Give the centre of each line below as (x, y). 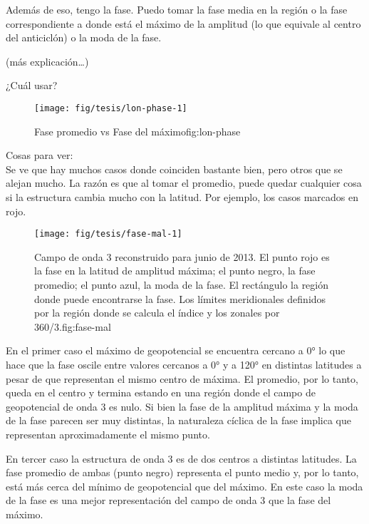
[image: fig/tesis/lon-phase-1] (111, 108)
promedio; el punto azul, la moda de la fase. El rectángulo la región (182, 285)
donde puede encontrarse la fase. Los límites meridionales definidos (180, 298)
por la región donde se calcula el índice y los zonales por (157, 313)
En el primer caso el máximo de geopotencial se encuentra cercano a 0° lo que (176, 350)
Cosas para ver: (40, 155)
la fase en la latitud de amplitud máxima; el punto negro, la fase (175, 271)
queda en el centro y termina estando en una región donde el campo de (161, 392)
